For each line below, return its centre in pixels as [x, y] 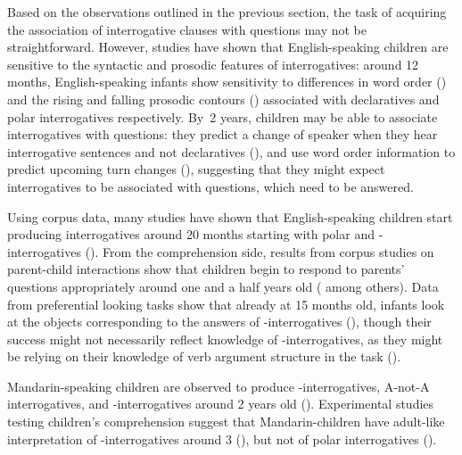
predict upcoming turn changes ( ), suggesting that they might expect [196, 169]
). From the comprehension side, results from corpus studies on [262, 251]
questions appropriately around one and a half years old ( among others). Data [223, 286]
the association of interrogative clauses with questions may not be [187, 29]
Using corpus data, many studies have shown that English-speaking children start [230, 216]
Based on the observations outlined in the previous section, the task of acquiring [227, 12]
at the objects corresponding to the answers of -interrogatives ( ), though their [219, 322]
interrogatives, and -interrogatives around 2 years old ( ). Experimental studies [221, 404]
